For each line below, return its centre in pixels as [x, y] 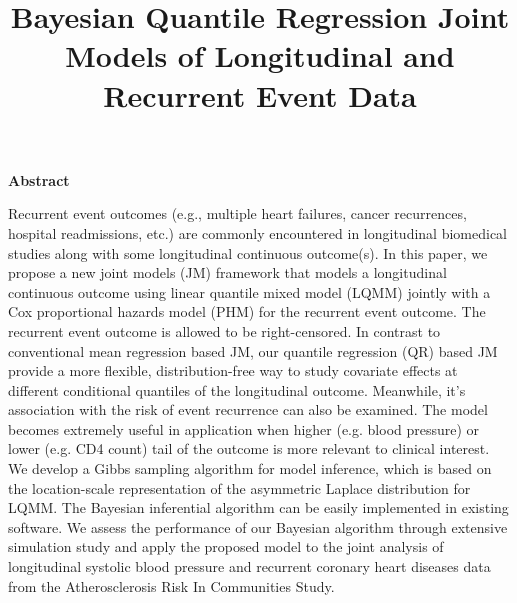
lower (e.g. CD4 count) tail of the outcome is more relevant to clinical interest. [249, 448]
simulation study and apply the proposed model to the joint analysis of [226, 546]
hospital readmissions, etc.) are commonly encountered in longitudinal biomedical [257, 232]
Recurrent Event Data [260, 94]
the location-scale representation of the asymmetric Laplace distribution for [239, 487]
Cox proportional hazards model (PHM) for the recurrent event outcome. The [247, 311]
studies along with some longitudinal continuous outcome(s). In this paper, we [248, 252]
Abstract [39, 179]
